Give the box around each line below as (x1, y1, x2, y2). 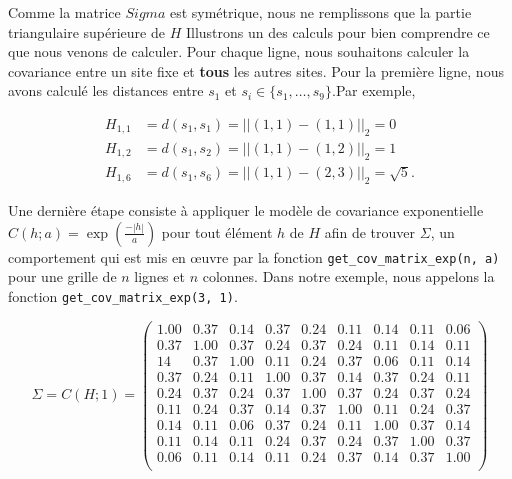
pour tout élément (161, 221, 273, 242)
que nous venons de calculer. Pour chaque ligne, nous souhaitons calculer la (8, 41, 470, 62)
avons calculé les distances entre (8, 80, 204, 101)
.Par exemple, (332, 80, 416, 101)
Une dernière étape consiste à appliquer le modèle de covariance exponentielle (8, 200, 484, 221)
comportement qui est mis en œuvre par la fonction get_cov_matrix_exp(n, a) (8, 246, 500, 267)
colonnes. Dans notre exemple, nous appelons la (202, 266, 495, 287)
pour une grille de (8, 266, 117, 287)
